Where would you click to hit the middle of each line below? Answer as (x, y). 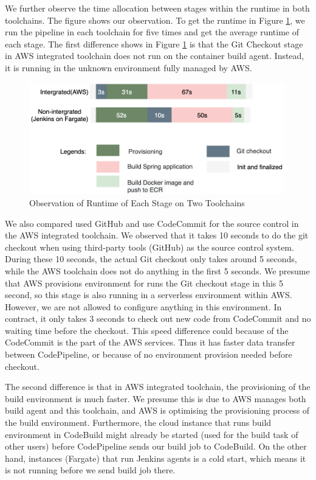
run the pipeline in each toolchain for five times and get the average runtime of (152, 32)
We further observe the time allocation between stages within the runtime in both (157, 8)
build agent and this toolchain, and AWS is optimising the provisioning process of (157, 410)
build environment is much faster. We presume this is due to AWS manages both (156, 398)
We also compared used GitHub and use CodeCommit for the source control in (152, 223)
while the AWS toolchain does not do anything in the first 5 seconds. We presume (157, 270)
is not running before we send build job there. (90, 470)
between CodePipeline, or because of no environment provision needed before (149, 354)
